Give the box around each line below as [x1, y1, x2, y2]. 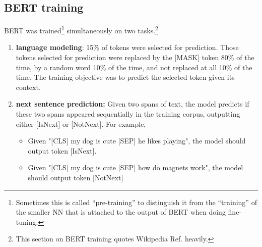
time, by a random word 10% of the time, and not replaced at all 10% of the [16, 62, 252, 72]
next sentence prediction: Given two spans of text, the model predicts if [16, 98, 249, 109]
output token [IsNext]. [28, 145, 97, 156]
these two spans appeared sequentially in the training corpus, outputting [16, 109, 240, 119]
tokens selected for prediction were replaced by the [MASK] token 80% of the [16, 52, 254, 63]
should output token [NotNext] [28, 172, 123, 182]
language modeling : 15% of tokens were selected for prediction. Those [16, 42, 239, 53]
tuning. [16, 216, 38, 227]
